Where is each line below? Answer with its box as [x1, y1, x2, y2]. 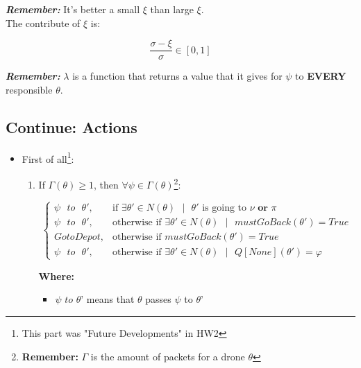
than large [150, 2, 194, 16]
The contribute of [6, 15, 81, 30]
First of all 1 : [22, 149, 74, 166]
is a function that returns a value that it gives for [72, 69, 283, 83]
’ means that [81, 292, 135, 306]
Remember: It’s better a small [6, 2, 140, 16]
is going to [202, 203, 247, 213]
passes [145, 292, 171, 306]
